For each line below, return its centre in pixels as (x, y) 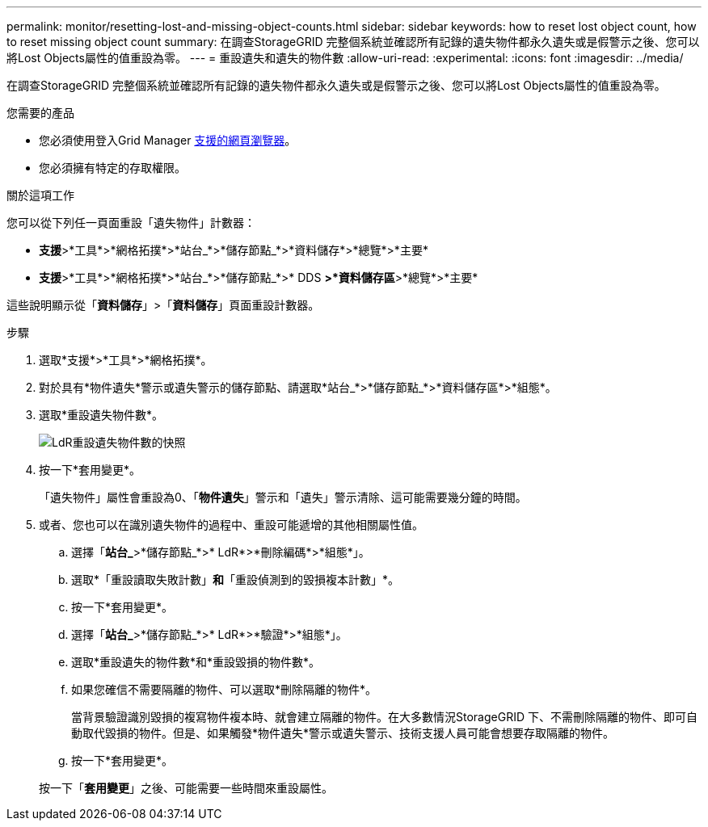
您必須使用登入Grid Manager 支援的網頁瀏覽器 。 (168, 140)
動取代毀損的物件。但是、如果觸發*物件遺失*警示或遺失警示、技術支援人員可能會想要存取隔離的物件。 (343, 733)
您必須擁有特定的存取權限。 (112, 168)
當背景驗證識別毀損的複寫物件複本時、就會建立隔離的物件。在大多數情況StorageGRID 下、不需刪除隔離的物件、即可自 (384, 717)
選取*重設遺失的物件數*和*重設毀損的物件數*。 (196, 662)
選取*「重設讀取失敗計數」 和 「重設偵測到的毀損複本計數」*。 (236, 579)
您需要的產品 (40, 113)
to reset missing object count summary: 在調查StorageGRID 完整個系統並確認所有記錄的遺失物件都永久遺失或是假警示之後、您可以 (353, 42)
